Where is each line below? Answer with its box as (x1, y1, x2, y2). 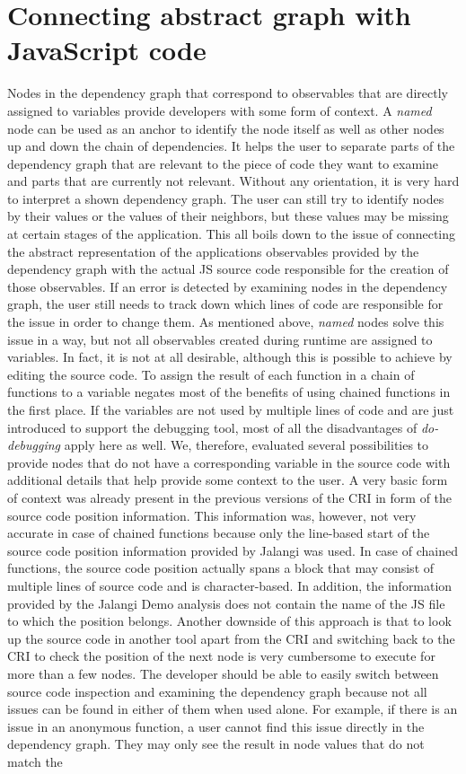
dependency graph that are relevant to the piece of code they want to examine (7, 154, 438, 172)
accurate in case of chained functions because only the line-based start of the (7, 523, 430, 542)
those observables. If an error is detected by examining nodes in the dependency (7, 277, 448, 295)
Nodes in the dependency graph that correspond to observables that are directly (7, 84, 448, 102)
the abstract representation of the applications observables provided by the (7, 242, 419, 260)
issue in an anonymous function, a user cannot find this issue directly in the (7, 717, 425, 735)
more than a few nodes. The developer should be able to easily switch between (7, 664, 439, 682)
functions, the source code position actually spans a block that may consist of (7, 559, 435, 577)
